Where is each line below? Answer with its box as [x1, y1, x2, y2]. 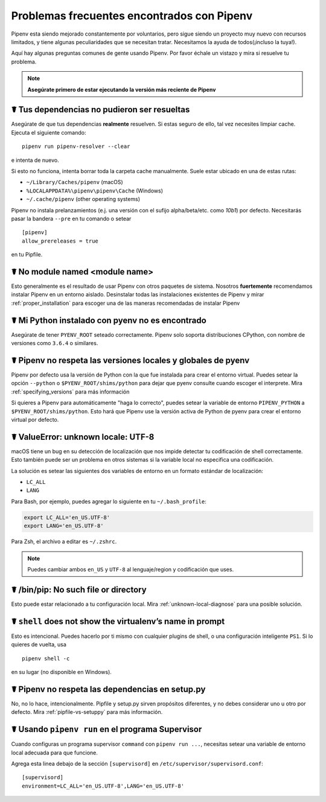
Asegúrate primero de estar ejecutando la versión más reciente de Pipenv [27, 86, 216, 93]
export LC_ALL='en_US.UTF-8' [24, 514, 110, 521]
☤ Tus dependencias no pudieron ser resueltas [11, 104, 190, 115]
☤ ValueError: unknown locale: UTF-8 [11, 431, 155, 442]
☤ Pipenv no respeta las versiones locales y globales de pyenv [11, 355, 250, 365]
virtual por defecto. [11, 416, 59, 423]
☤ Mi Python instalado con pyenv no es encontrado [11, 315, 206, 325]
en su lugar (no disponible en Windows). [11, 668, 112, 675]
